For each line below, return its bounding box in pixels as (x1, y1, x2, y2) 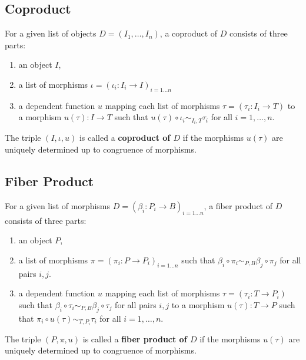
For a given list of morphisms (5, 199, 111, 212)
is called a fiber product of (82, 332, 187, 345)
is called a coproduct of (79, 131, 171, 144)
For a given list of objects (5, 27, 97, 39)
